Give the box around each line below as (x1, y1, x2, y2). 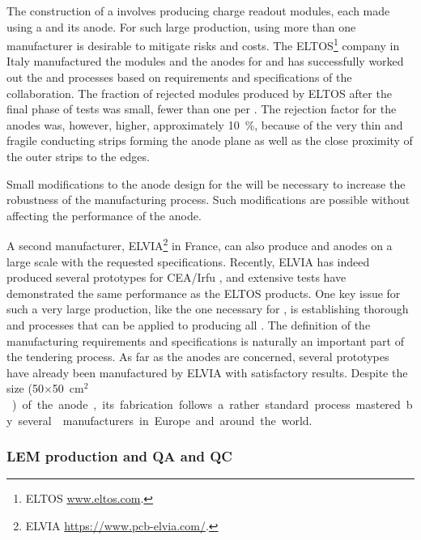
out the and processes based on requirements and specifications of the (6, 69, 352, 86)
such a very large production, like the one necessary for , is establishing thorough (6, 300, 409, 317)
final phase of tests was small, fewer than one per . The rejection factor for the (6, 100, 397, 117)
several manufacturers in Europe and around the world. (18, 411, 313, 428)
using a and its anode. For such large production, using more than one (6, 18, 356, 35)
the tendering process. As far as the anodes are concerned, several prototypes (6, 348, 389, 365)
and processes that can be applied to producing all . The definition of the (6, 317, 371, 333)
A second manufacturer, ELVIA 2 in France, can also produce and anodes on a (6, 235, 393, 254)
